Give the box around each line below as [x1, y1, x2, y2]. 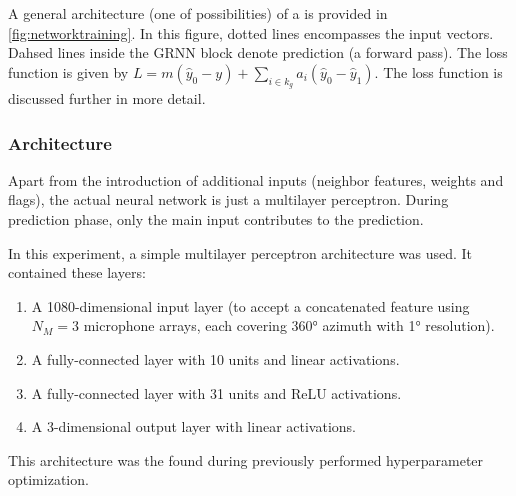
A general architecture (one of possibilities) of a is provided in [8, 3, 388, 23]
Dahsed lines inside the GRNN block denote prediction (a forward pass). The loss [8, 42, 508, 63]
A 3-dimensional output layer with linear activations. [31, 416, 356, 437]
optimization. [8, 469, 89, 490]
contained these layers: [8, 262, 146, 283]
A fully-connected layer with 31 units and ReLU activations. [31, 382, 402, 403]
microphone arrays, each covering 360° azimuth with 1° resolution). [83, 315, 495, 336]
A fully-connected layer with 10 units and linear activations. [31, 348, 400, 369]
